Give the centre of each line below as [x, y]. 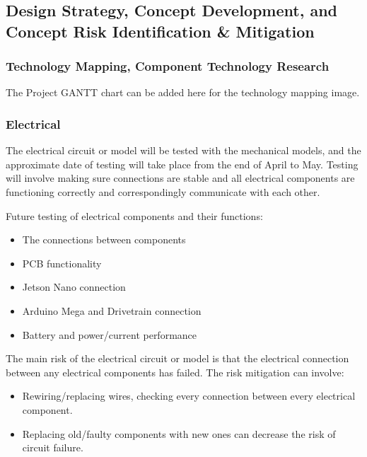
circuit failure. [53, 447]
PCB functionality [62, 263]
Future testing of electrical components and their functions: [134, 215]
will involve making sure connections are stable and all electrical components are [180, 178]
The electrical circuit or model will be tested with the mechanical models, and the [183, 150]
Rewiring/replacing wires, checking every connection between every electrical [189, 396]
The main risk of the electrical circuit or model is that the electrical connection [177, 358]
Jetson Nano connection [74, 287]
